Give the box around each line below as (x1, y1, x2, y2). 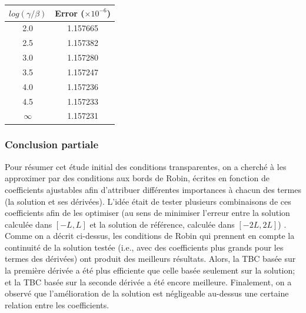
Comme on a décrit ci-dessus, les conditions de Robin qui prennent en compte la (5, 229, 295, 242)
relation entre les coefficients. (5, 298, 109, 311)
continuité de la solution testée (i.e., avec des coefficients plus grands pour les (5, 241, 284, 253)
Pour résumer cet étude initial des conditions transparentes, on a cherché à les (5, 160, 287, 172)
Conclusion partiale (5, 137, 99, 152)
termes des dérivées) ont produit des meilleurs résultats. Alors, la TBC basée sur (5, 252, 296, 265)
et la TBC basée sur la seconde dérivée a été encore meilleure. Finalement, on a (5, 275, 292, 288)
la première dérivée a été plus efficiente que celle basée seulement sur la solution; (5, 264, 295, 277)
